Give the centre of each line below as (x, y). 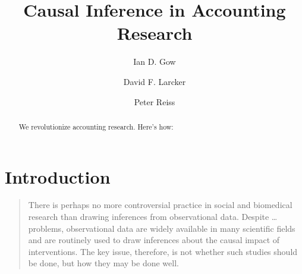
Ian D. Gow (155, 62)
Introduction (58, 176)
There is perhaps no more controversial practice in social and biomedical (160, 205)
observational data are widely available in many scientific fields (181, 228)
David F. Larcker (155, 81)
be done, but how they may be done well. (103, 263)
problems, (46, 228)
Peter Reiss (155, 101)
